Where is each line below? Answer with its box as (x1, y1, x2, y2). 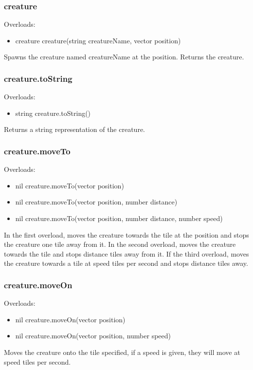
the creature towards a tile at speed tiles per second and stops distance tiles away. (4, 258, 248, 268)
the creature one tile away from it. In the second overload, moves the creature (4, 239, 236, 249)
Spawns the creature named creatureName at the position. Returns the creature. (4, 52, 244, 62)
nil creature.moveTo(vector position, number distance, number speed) (15, 213, 223, 223)
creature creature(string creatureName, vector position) (15, 35, 181, 45)
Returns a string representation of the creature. (4, 124, 145, 134)
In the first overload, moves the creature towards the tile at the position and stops (4, 229, 249, 240)
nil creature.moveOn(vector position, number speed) (15, 331, 171, 341)
